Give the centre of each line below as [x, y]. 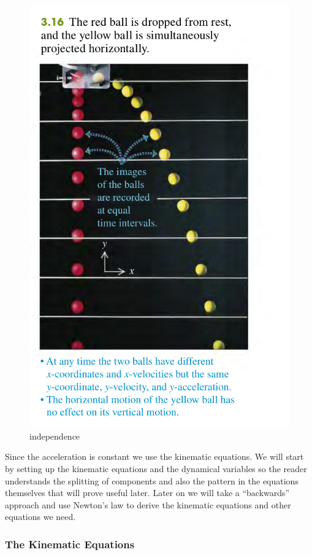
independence [55, 436]
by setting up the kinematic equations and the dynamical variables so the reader [156, 468]
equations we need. [40, 517]
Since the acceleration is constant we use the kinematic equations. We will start [154, 456]
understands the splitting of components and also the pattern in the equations [152, 480]
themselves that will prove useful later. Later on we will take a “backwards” [147, 493]
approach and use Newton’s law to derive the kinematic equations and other [148, 504]
